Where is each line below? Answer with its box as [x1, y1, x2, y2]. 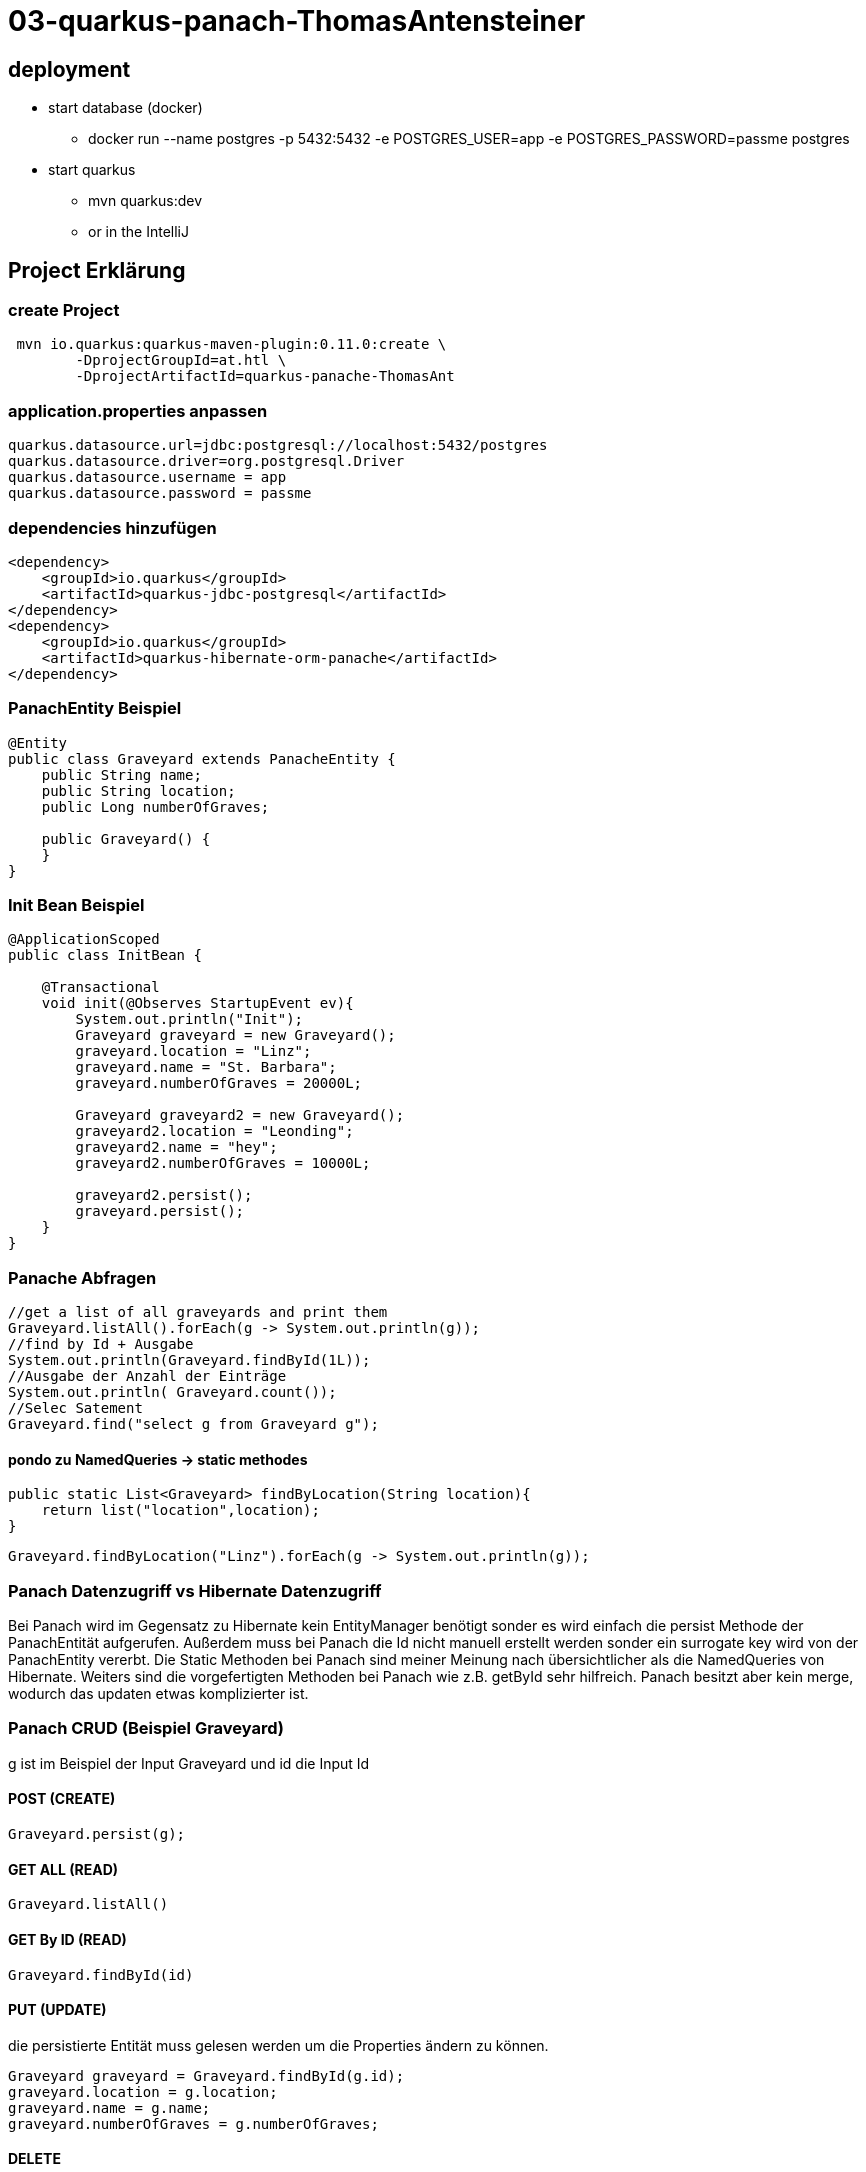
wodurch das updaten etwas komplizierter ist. [8, 1685, 309, 1703]
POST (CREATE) [8, 1790, 116, 1808]
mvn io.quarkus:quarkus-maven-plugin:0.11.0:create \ [16, 336, 447, 353]
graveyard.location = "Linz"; [75, 1043, 312, 1060]
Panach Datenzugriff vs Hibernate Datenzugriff [8, 1580, 382, 1601]
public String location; [41, 782, 236, 799]
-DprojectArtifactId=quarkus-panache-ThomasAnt [75, 368, 455, 385]
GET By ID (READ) [8, 1930, 127, 1948]
